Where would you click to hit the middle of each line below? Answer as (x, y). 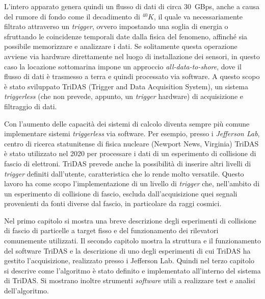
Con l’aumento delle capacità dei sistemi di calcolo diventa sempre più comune (127, 123)
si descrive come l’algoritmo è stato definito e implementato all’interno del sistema (132, 270)
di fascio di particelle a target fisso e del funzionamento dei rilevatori (111, 230)
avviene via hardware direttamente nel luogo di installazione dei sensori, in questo (132, 56)
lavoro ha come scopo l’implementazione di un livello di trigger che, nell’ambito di (132, 183)
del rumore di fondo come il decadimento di (72, 16)
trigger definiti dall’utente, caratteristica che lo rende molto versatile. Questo (124, 173)
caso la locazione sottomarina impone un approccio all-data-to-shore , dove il (123, 66)
